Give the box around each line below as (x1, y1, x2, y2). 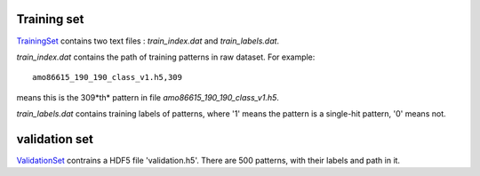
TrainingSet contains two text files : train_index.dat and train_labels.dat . (16, 36, 280, 46)
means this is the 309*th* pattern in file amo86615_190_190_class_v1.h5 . (16, 92, 280, 102)
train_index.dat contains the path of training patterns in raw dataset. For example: (16, 52, 316, 62)
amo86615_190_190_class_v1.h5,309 (32, 72, 182, 83)
